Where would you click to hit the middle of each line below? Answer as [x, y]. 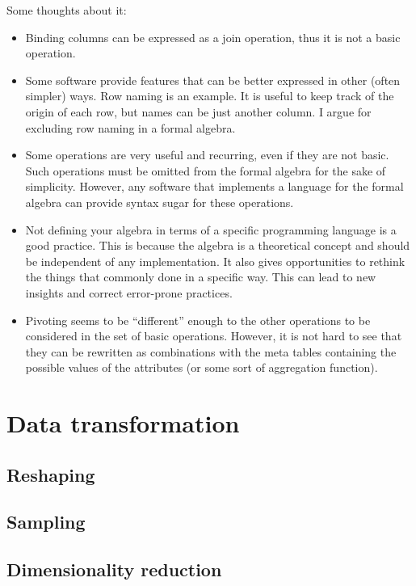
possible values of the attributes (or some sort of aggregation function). [202, 367]
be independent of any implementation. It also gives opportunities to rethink [215, 261]
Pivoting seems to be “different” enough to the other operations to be [198, 320]
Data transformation [123, 423]
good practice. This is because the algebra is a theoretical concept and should [218, 245]
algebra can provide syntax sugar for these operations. [160, 202]
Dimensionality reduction [114, 569]
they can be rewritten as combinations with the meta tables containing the [211, 351]
